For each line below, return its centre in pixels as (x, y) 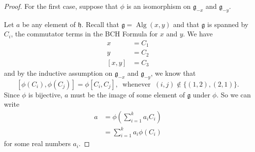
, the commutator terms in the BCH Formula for (84, 34)
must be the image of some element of (128, 94)
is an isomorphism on (159, 6)
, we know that (173, 73)
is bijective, (45, 94)
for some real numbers (37, 143)
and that (186, 24)
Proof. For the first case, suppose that (61, 6)
